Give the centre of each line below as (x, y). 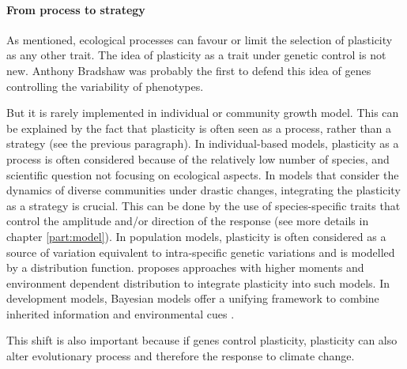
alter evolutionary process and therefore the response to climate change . (181, 356)
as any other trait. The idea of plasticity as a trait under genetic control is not (196, 55)
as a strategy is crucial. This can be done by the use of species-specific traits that (203, 205)
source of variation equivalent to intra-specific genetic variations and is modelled (201, 252)
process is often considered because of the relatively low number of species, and (198, 158)
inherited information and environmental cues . (121, 313)
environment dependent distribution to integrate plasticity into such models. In (198, 282)
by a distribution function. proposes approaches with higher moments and (185, 267)
